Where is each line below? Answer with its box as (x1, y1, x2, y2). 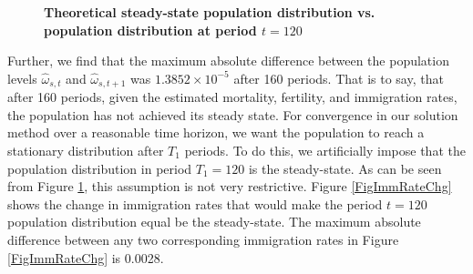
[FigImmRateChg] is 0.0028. (7, 248, 164, 267)
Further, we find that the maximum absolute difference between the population (7, 51, 449, 70)
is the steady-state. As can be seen (248, 158, 442, 178)
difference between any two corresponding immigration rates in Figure (7, 229, 399, 249)
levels (7, 68, 37, 87)
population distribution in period (7, 158, 192, 178)
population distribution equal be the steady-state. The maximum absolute (7, 212, 421, 231)
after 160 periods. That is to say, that (233, 68, 444, 87)
